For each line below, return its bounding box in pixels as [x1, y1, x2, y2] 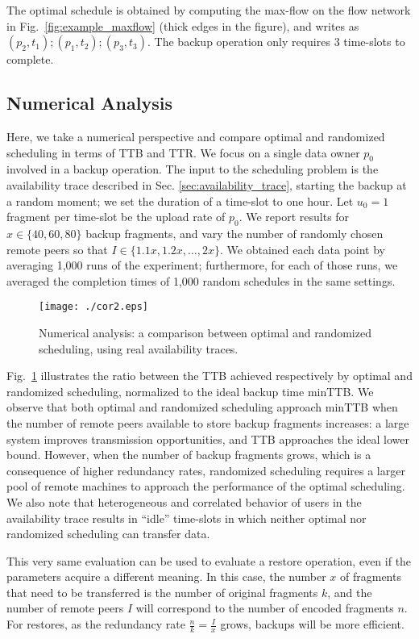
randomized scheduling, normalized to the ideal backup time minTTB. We [6, 382, 374, 399]
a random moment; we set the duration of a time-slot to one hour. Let [6, 192, 354, 209]
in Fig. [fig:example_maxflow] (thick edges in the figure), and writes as [6, 17, 359, 34]
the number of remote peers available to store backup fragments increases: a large [6, 414, 409, 431]
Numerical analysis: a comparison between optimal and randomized [39, 324, 371, 340]
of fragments [340, 568, 401, 585]
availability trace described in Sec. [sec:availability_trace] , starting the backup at [6, 176, 407, 193]
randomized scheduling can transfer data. [6, 525, 210, 542]
